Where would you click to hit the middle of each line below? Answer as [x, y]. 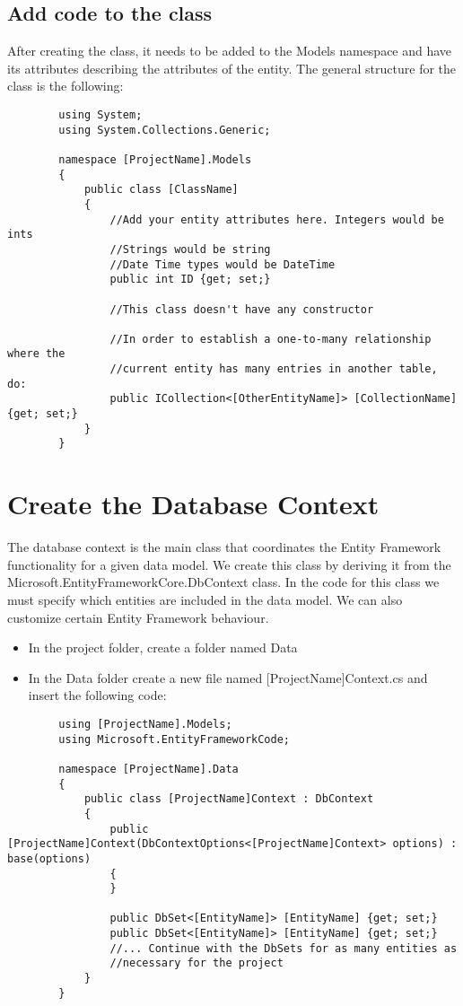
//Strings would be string [190, 249]
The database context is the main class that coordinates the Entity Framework [224, 547]
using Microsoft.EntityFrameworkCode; [174, 739]
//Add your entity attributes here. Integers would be [277, 219]
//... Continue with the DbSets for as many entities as [284, 948]
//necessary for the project [197, 963]
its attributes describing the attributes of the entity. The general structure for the [232, 68]
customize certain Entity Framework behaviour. [138, 617]
